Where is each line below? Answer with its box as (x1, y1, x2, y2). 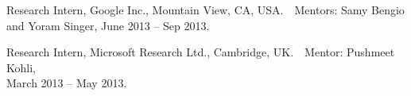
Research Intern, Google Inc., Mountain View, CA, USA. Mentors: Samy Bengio (6, 2, 405, 17)
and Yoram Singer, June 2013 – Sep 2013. (6, 17, 210, 33)
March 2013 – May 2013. (6, 75, 127, 91)
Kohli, (6, 59, 36, 75)
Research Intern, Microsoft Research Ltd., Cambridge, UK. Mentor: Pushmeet (6, 44, 395, 60)
